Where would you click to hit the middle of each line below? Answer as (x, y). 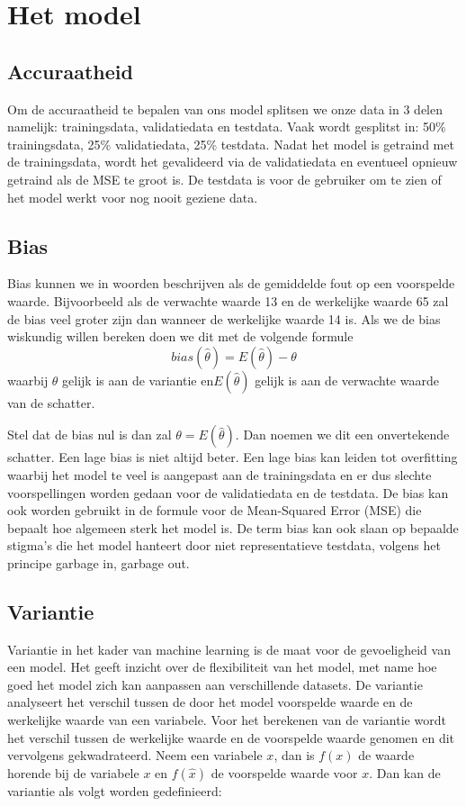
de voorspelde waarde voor (284, 772)
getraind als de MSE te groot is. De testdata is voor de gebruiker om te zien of (224, 179)
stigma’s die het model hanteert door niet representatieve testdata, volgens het (224, 545)
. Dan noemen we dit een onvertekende (342, 435)
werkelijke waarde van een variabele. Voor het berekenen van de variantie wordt (227, 720)
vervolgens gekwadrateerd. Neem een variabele (135, 755)
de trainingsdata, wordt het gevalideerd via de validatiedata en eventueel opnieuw (233, 162)
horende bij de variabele (73, 772)
